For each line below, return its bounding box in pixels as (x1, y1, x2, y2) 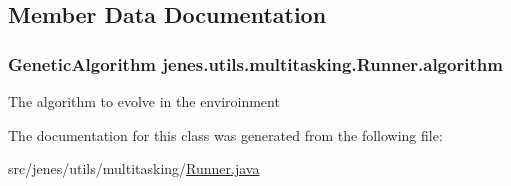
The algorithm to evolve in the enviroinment (8, 91, 280, 111)
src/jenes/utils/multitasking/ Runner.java (8, 158, 260, 179)
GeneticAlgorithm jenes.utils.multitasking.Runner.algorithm (8, 51, 503, 76)
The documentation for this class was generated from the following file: (8, 124, 443, 145)
